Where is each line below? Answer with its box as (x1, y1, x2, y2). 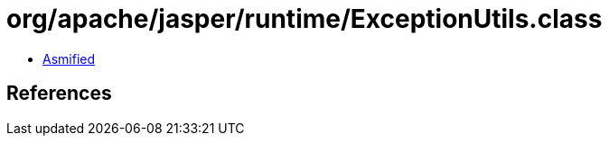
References (6, 82, 112, 105)
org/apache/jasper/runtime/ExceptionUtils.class (6, 4, 603, 34)
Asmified (42, 50, 96, 67)
